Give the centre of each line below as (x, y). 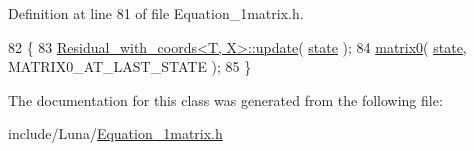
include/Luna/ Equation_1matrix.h (115, 133)
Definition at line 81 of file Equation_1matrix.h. (156, 13)
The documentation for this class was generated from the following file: (225, 99)
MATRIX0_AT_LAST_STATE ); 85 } (130, 66)
